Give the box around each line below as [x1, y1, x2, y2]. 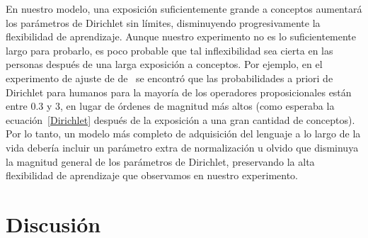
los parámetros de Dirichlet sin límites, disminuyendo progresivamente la [6, 15, 321, 30]
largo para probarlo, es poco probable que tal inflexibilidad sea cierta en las [6, 42, 333, 57]
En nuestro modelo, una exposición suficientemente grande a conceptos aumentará [6, 1, 362, 16]
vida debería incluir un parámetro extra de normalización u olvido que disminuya [6, 140, 359, 154]
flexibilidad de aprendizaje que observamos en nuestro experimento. [6, 168, 299, 183]
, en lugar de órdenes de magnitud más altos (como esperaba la [60, 98, 335, 113]
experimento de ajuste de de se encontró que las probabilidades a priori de [6, 70, 333, 85]
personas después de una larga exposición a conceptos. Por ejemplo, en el [6, 57, 323, 72]
